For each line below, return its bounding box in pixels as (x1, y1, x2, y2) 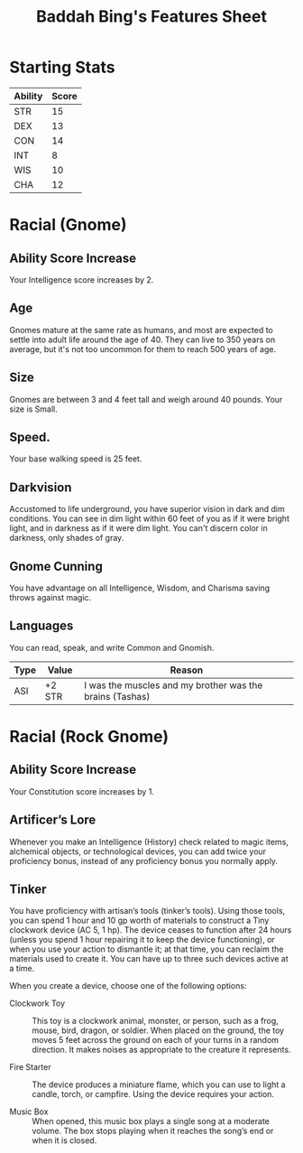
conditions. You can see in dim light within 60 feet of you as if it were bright (9, 513, 290, 525)
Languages (9, 618, 74, 634)
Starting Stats (9, 57, 115, 78)
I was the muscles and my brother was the (84, 679, 263, 692)
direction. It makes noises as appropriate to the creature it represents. (32, 1045, 291, 1055)
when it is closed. (32, 1135, 97, 1146)
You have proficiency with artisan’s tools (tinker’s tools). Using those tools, (9, 906, 286, 916)
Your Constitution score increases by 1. (9, 786, 155, 796)
